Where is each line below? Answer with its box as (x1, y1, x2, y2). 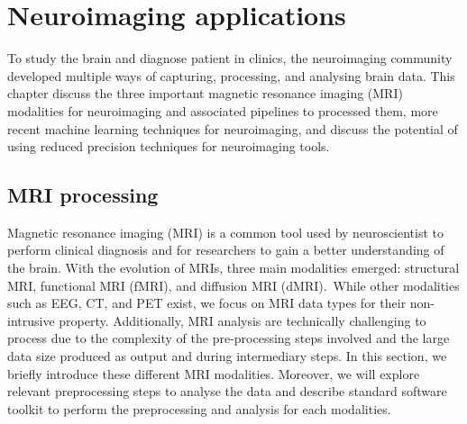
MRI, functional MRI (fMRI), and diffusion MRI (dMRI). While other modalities (7, 275, 460, 294)
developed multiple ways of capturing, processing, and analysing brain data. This (7, 66, 455, 85)
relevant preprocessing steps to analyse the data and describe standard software (7, 382, 447, 401)
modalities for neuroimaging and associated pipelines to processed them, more (7, 101, 438, 120)
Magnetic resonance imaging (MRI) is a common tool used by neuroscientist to (7, 222, 444, 241)
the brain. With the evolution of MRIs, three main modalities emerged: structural (7, 258, 460, 277)
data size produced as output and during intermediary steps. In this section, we (7, 347, 447, 365)
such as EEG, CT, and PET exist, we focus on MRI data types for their (7, 293, 407, 312)
